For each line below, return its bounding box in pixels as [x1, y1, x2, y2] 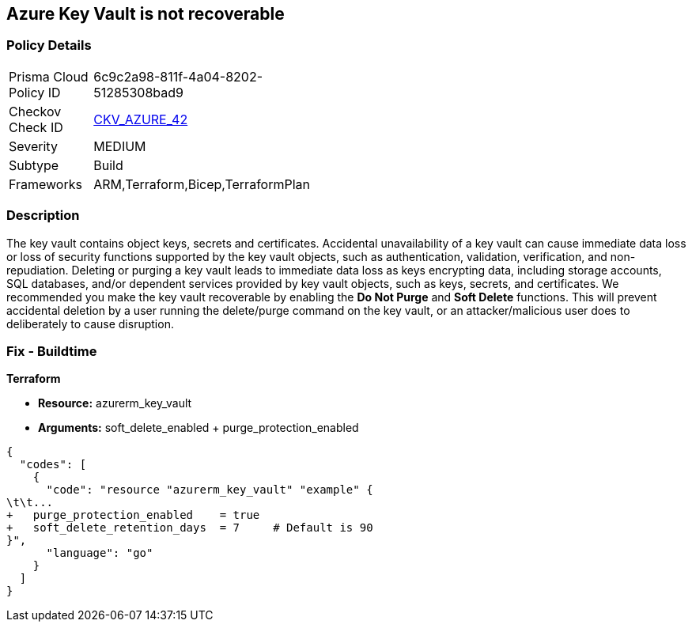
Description [6, 207, 80, 224]
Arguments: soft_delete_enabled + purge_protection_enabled [38, 421, 359, 435]
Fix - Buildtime [6, 342, 97, 359]
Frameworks [9, 176, 82, 192]
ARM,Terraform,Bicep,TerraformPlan [93, 176, 310, 192]
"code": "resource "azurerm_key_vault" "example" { [46, 483, 373, 497]
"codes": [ [19, 458, 87, 471]
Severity [9, 138, 58, 154]
